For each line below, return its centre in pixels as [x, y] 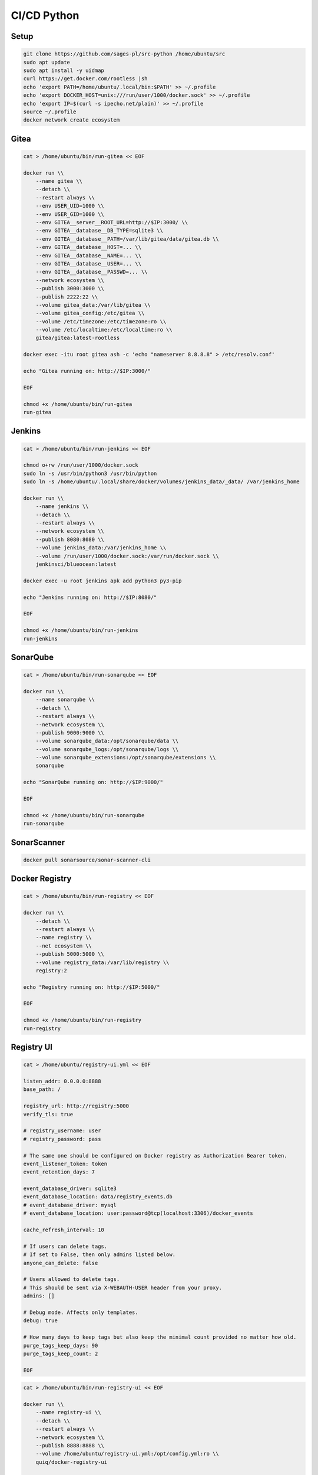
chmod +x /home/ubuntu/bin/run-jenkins [81, 630]
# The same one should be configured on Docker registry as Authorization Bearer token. [155, 1156]
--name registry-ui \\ [68, 1412]
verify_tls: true [48, 1114]
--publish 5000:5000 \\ [70, 954]
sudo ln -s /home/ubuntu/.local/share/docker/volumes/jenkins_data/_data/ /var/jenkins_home [161, 482]
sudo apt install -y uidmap [64, 70]
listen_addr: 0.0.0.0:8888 [62, 1081]
